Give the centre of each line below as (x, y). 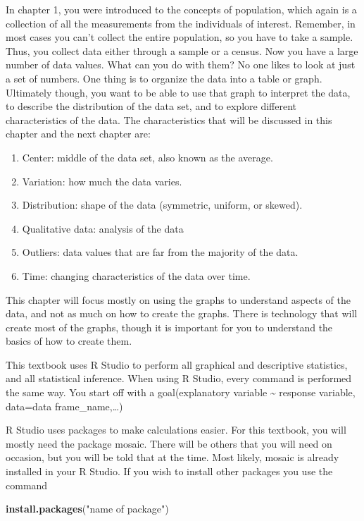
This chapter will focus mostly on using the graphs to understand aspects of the (178, 299)
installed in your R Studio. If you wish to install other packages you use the (169, 471)
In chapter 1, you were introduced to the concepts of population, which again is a (181, 9)
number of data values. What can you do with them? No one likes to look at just (181, 65)
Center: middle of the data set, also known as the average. (148, 157)
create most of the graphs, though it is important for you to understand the (169, 327)
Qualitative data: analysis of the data (103, 228)
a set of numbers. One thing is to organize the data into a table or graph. (164, 78)
